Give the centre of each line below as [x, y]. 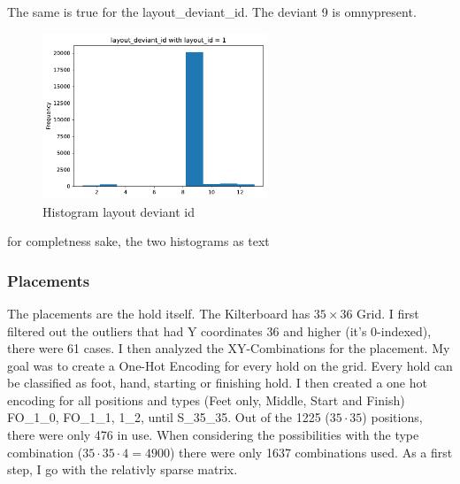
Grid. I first [388, 313]
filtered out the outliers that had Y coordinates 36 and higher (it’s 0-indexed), [219, 330]
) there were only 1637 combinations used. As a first [311, 452]
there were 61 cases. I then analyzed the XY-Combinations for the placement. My [229, 348]
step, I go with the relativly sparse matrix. [123, 469]
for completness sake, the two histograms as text [138, 241]
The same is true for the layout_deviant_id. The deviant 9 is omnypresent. [212, 12]
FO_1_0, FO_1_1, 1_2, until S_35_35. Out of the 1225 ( [169, 417]
